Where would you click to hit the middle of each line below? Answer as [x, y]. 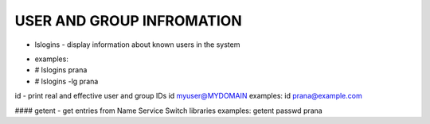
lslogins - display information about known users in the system [137, 45]
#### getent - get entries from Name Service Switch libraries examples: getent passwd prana [168, 110]
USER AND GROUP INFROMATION [128, 21]
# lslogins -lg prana [66, 81]
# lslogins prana [61, 70]
